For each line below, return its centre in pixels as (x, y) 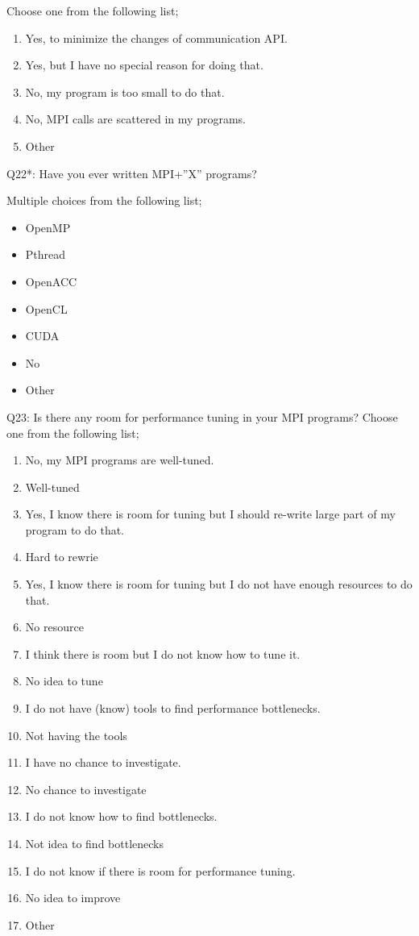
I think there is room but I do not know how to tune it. (163, 653)
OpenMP (48, 227)
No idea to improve (73, 898)
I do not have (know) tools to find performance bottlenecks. (173, 708)
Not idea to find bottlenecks (94, 843)
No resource (54, 627)
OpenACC (51, 281)
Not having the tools (76, 735)
